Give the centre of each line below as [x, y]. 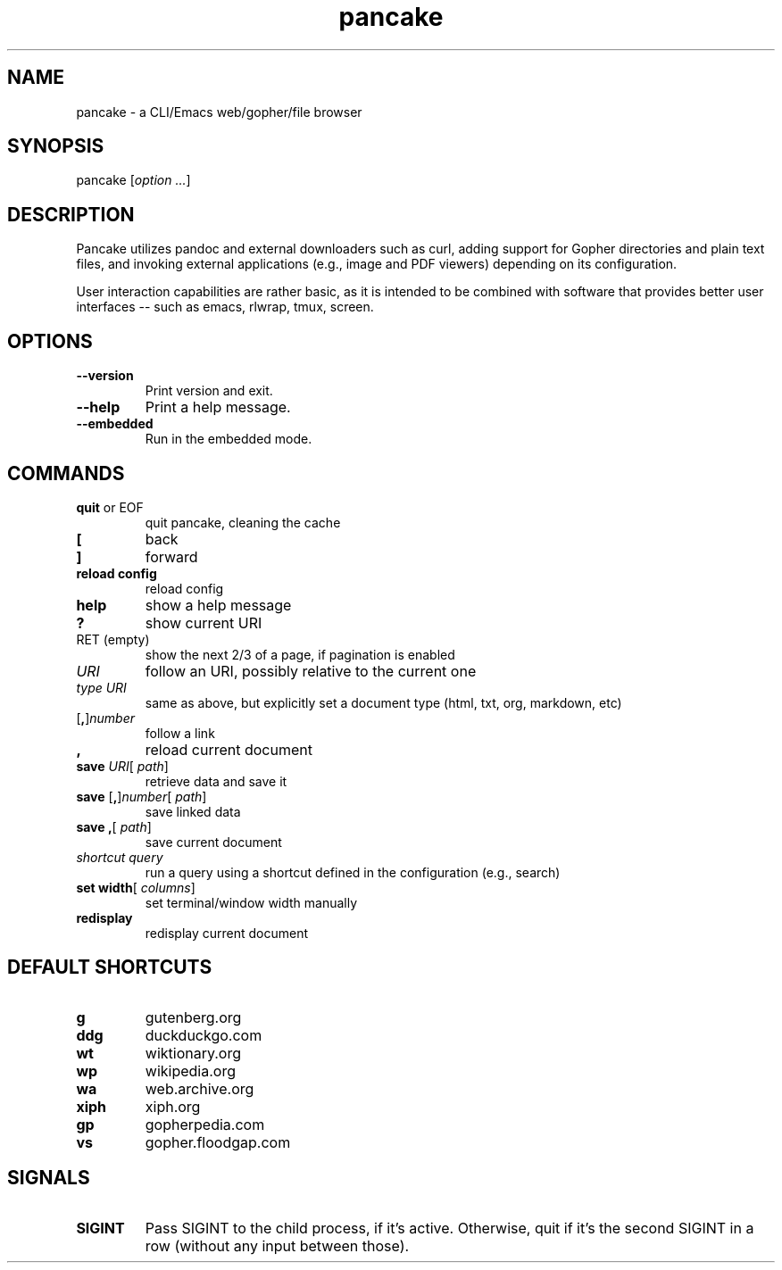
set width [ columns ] [136, 887]
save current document [213, 842]
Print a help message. [218, 407]
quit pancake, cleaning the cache [243, 522]
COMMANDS [66, 473]
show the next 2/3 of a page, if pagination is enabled [300, 654]
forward [171, 556]
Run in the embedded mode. [229, 439]
